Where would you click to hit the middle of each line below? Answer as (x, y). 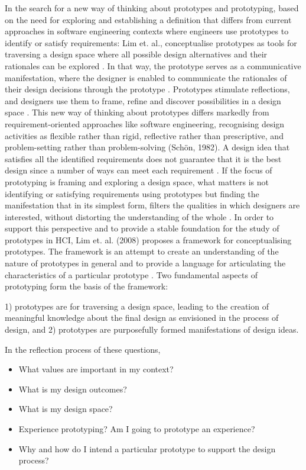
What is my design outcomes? (73, 389)
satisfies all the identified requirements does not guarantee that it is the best (143, 158)
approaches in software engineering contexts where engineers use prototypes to (147, 31)
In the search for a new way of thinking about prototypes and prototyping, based (152, 8)
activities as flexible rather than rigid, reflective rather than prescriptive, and (144, 135)
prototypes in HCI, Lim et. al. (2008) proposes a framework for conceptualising (148, 239)
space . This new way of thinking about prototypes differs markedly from (137, 112)
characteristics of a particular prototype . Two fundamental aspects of (131, 274)
